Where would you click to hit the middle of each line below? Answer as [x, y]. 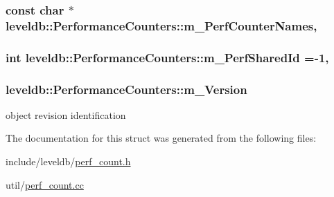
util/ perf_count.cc [45, 184]
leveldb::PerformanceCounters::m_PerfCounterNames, [161, 25]
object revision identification [66, 114]
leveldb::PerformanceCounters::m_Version [126, 89]
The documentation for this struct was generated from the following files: [161, 138]
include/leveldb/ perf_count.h [68, 161]
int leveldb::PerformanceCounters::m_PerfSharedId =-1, [167, 57]
